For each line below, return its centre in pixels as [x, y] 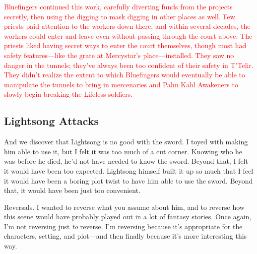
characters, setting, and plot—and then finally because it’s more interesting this [126, 236]
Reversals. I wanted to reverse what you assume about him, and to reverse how [124, 207]
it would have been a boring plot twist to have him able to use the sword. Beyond [128, 180]
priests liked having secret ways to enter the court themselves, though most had [125, 45]
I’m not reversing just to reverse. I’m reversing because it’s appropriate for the [123, 226]
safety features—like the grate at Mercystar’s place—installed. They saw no [119, 55]
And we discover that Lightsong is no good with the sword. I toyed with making [126, 142]
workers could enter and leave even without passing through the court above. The [128, 35]
